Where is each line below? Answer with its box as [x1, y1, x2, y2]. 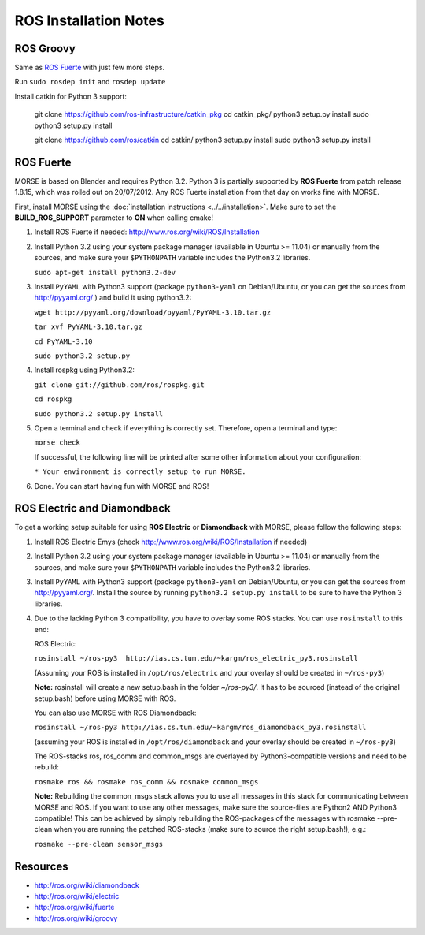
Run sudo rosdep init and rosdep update [14, 77, 166, 87]
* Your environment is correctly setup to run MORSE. [34, 468, 246, 476]
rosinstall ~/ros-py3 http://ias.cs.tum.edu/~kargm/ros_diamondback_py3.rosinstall [34, 723, 367, 732]
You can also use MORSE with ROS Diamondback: [34, 708, 197, 717]
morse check [34, 438, 80, 447]
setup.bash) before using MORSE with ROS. [34, 694, 176, 703]
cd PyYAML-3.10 [34, 337, 94, 346]
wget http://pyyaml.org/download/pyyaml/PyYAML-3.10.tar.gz [34, 307, 272, 317]
